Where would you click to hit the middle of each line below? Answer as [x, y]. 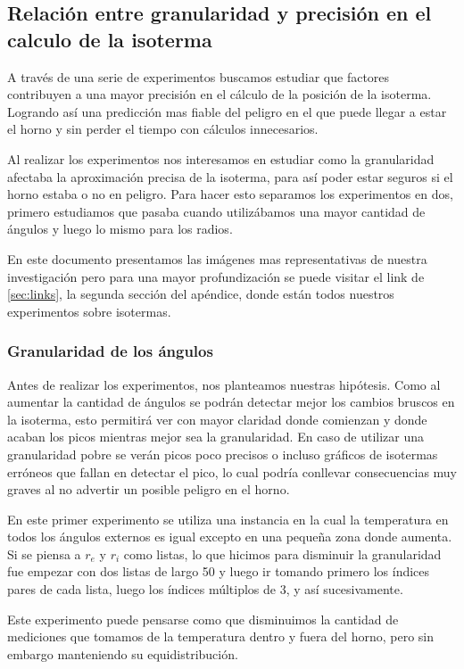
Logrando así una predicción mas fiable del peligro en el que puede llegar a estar [227, 111]
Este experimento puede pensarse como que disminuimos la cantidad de [203, 619]
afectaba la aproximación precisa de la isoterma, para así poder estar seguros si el [230, 176]
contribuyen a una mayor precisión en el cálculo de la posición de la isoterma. [220, 94]
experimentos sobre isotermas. [89, 311]
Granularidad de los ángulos [110, 351]
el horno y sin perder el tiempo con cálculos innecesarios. [163, 129]
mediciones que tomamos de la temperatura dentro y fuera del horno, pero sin [221, 636]
